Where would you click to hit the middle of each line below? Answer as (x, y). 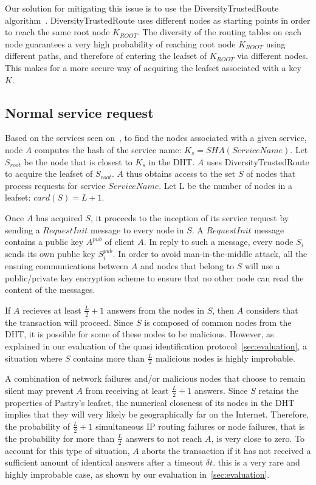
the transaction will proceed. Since (69, 322)
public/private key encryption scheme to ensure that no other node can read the (154, 277)
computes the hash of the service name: (108, 149)
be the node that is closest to (78, 161)
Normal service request (79, 112)
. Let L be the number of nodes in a (226, 185)
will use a (262, 266)
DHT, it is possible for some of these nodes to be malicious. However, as (139, 334)
